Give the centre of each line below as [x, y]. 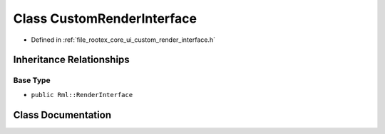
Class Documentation [62, 115]
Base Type [32, 80]
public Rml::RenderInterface [82, 95]
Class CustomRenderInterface [105, 18]
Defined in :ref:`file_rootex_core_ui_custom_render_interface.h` [123, 40]
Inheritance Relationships [71, 60]
